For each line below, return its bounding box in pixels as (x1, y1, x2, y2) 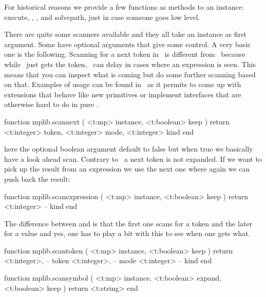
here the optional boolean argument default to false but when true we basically (4, 143, 253, 154)
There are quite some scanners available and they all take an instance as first (4, 29, 246, 39)
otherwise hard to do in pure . (4, 99, 99, 110)
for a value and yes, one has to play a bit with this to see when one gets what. (4, 228, 251, 239)
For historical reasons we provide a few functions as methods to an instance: (4, 2, 244, 12)
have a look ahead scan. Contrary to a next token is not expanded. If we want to (4, 153, 262, 164)
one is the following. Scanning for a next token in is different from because (4, 49, 245, 59)
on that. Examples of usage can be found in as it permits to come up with (4, 79, 241, 90)
